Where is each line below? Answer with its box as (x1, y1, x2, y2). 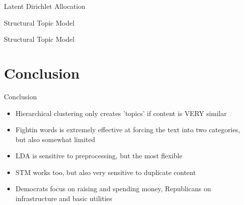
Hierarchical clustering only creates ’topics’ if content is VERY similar (15, 108, 227, 118)
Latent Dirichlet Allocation (4, 1, 85, 11)
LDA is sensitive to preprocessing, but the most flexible (15, 150, 183, 161)
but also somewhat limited (15, 134, 95, 144)
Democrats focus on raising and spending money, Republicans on (15, 183, 211, 194)
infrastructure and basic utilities (15, 193, 112, 204)
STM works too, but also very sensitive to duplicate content (15, 167, 196, 177)
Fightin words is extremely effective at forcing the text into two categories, (15, 124, 241, 135)
